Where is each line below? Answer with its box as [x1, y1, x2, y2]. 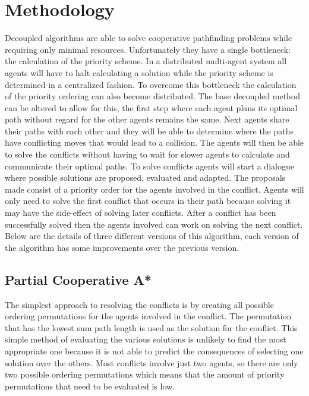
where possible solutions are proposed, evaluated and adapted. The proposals [5, 171, 286, 184]
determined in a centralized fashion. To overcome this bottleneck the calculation [5, 78, 297, 90]
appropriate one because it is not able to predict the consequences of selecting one [5, 344, 304, 357]
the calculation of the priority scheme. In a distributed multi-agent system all [5, 55, 287, 67]
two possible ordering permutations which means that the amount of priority [5, 368, 285, 381]
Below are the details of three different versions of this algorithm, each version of [5, 230, 299, 242]
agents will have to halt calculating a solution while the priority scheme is [5, 66, 273, 78]
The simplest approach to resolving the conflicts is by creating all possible [5, 298, 274, 310]
